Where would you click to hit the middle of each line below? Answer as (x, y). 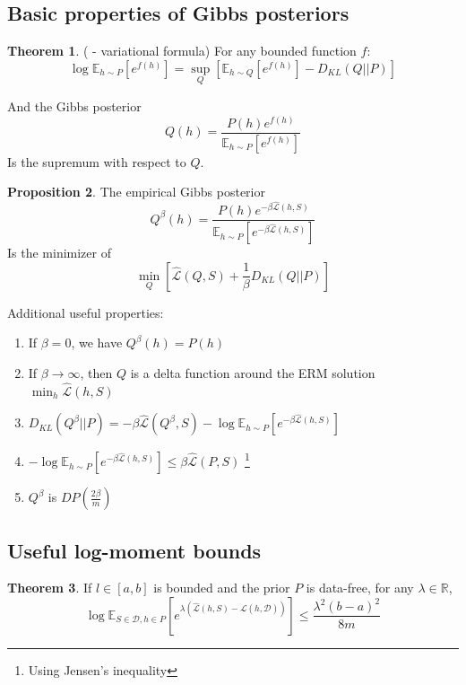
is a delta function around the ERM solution (253, 373)
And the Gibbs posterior (74, 106)
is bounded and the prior (222, 588)
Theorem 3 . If (50, 588)
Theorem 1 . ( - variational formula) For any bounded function (182, 51)
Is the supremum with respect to (97, 161)
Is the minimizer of (59, 253)
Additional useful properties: (86, 312)
